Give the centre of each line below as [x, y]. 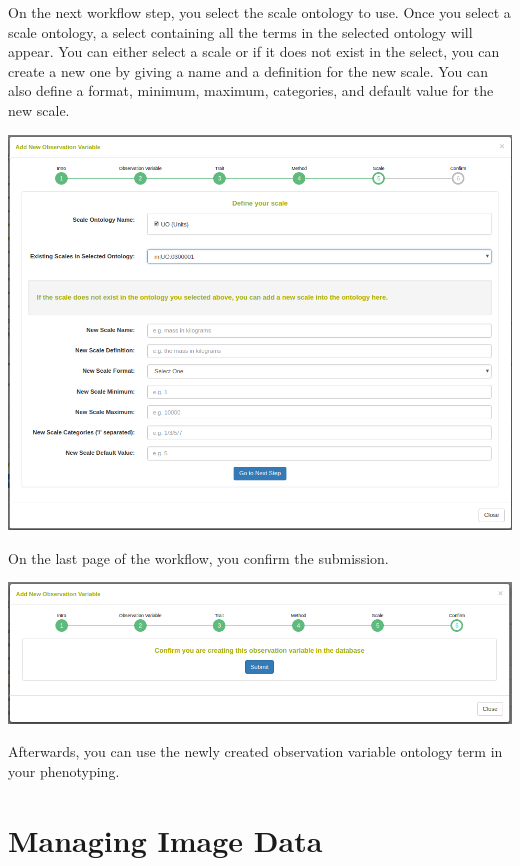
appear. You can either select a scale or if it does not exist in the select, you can [254, 51]
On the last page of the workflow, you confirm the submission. [198, 557]
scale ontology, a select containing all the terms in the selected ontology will [240, 31]
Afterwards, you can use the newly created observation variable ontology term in [255, 751]
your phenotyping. [64, 770]
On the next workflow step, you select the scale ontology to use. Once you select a [259, 12]
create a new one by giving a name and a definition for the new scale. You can [248, 70]
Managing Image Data [165, 839]
